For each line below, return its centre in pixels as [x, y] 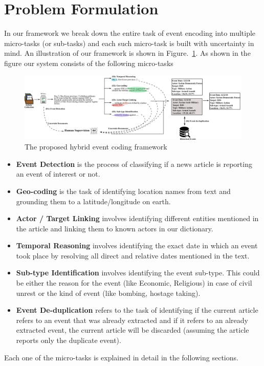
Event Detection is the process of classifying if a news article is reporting [134, 164]
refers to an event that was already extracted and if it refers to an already [132, 320]
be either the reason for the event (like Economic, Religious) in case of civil [134, 283]
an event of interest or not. [58, 174]
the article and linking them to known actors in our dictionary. [115, 228]
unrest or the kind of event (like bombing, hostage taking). [108, 293]
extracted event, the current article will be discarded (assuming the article [133, 330]
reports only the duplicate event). [69, 340]
